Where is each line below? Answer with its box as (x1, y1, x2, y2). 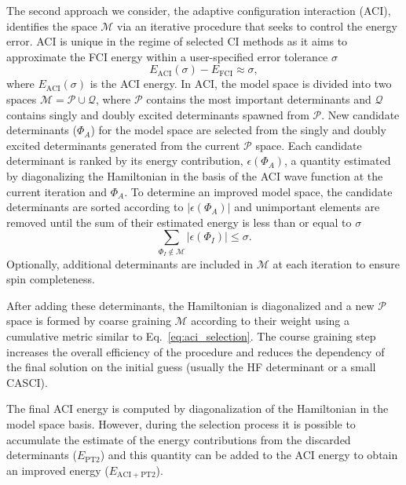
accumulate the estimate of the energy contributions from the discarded (6, 431, 351, 447)
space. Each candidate (255, 137, 362, 153)
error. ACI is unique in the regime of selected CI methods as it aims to (6, 33, 348, 49)
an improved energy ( (6, 461, 109, 478)
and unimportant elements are (234, 199, 380, 215)
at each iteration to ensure (272, 255, 401, 272)
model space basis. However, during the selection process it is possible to (6, 415, 356, 432)
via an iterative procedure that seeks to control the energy (117, 17, 398, 34)
